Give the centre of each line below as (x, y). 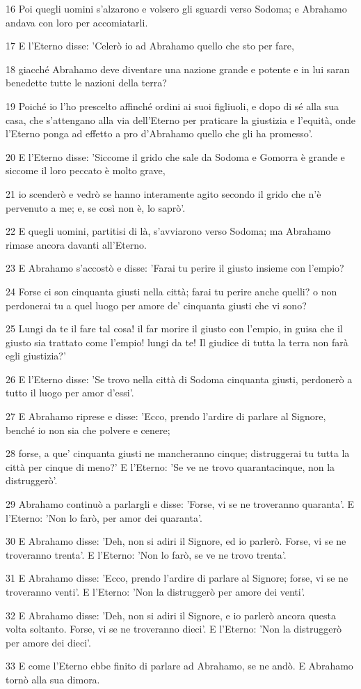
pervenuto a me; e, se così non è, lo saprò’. (96, 207)
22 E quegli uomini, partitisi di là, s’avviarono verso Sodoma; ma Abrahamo (168, 231)
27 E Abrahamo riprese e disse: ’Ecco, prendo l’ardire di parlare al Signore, (166, 416)
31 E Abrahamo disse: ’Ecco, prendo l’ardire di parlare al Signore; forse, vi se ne (177, 578)
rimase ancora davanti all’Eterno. (77, 244)
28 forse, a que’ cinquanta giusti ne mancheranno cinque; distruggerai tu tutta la (178, 453)
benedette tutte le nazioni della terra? (86, 83)
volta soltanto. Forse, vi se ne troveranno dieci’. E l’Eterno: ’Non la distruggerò (174, 629)
